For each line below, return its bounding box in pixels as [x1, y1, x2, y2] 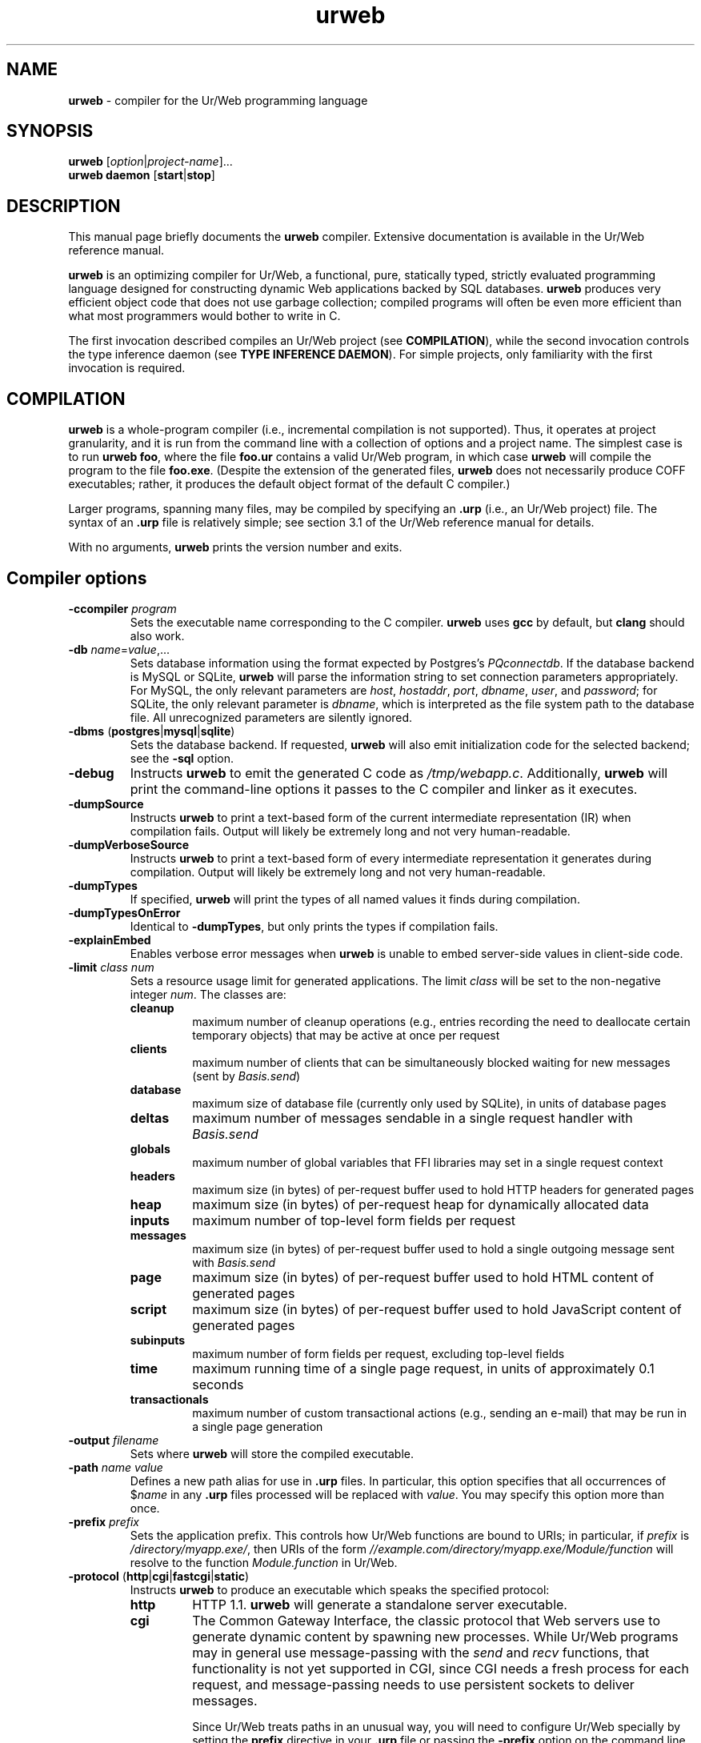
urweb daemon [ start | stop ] [68, 168, 215, 182]
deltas [130, 1109, 170, 1126]
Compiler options [6, 567, 147, 588]
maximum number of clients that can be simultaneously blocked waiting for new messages [192, 1055, 671, 1069]
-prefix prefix [68, 1514, 139, 1529]
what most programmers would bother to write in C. [68, 309, 341, 323]
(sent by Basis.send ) [192, 1068, 301, 1083]
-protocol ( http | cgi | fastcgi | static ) [68, 1569, 250, 1583]
